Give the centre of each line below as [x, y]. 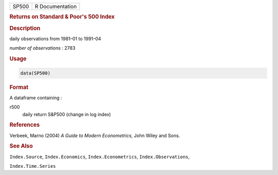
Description [25, 28]
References [25, 125]
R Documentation [56, 6]
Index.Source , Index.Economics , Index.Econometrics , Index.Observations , [100, 157]
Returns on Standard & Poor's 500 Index [62, 17]
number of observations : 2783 [42, 48]
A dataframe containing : [36, 98]
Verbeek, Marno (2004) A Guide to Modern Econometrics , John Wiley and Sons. [95, 135]
